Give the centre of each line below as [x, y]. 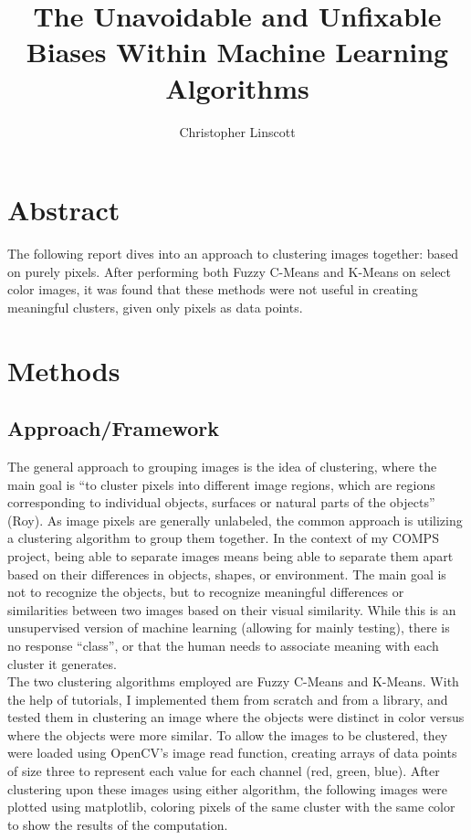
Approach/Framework [114, 428]
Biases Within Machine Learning [237, 52]
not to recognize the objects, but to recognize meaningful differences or [206, 592]
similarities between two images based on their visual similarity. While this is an [232, 609]
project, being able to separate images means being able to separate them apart [230, 555]
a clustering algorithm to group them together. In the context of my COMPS [223, 538]
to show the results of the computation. [118, 824]
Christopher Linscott [237, 131]
